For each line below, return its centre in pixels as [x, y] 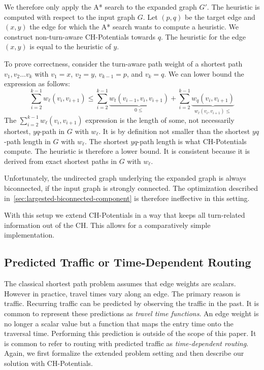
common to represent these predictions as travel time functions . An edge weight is [131, 313]
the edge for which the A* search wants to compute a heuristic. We [134, 27]
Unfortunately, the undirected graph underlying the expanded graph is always [125, 178]
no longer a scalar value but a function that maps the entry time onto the [119, 323]
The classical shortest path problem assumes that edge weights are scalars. [120, 283]
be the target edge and [220, 16]
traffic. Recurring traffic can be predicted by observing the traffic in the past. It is [131, 303]
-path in [52, 131]
